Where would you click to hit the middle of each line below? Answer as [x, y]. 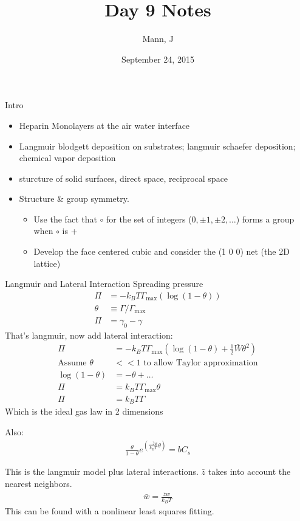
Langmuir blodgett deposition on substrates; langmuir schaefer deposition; [157, 146]
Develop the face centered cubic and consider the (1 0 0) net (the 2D [162, 251]
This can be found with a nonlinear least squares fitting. [110, 511]
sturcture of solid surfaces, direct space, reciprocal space [124, 178]
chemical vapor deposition [67, 158]
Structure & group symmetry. [74, 198]
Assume [72, 363]
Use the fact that [65, 219]
